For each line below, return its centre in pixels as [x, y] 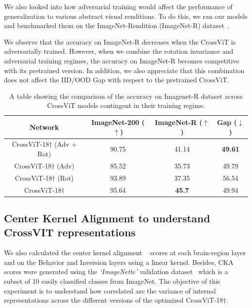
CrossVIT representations [70, 232]
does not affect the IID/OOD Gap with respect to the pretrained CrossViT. [117, 80]
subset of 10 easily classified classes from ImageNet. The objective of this [112, 281]
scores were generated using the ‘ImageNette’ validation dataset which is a [116, 271]
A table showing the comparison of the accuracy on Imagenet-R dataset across [126, 96]
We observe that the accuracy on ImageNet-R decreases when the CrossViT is [120, 41]
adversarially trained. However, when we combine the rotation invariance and [119, 51]
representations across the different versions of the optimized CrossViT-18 [114, 300]
